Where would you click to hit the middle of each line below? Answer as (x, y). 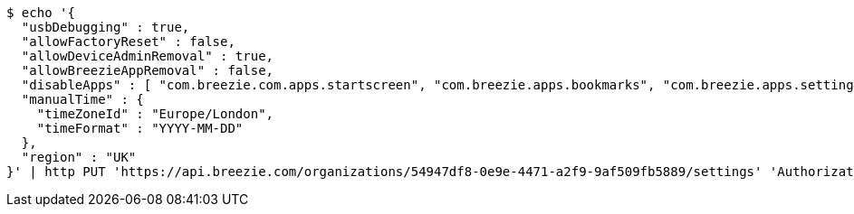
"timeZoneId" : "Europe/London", (155, 114)
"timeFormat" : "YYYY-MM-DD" (140, 128)
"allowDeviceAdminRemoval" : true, (148, 56)
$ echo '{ (41, 13)
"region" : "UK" (79, 157)
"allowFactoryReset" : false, (128, 42)
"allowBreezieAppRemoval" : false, (148, 70)
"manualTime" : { (82, 99)
